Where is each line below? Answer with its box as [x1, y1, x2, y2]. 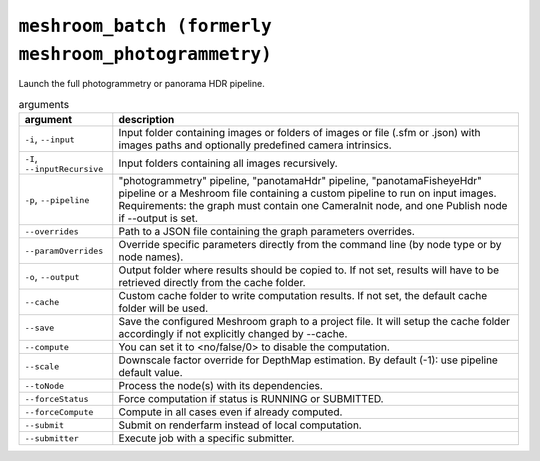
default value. [118, 366, 184, 380]
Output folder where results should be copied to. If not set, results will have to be [118, 263, 500, 277]
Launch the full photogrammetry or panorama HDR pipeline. [18, 78, 265, 90]
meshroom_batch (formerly [18, 15, 272, 37]
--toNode [24, 380, 65, 391]
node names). [118, 250, 184, 264]
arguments [18, 97, 70, 111]
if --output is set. [118, 211, 199, 225]
